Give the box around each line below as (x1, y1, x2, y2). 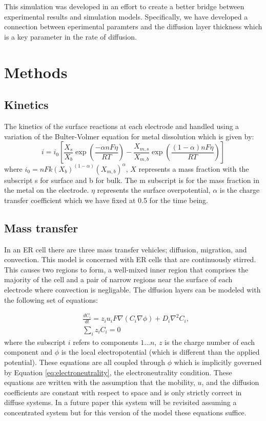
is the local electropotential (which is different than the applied (61, 346, 260, 357)
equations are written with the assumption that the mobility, (4, 377, 195, 388)
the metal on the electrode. (4, 185, 89, 195)
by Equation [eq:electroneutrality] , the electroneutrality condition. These (4, 367, 232, 377)
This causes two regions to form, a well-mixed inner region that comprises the (4, 264, 249, 274)
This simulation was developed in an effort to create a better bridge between (4, 1, 244, 11)
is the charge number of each (165, 336, 255, 347)
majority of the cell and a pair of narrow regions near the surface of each (4, 274, 233, 285)
